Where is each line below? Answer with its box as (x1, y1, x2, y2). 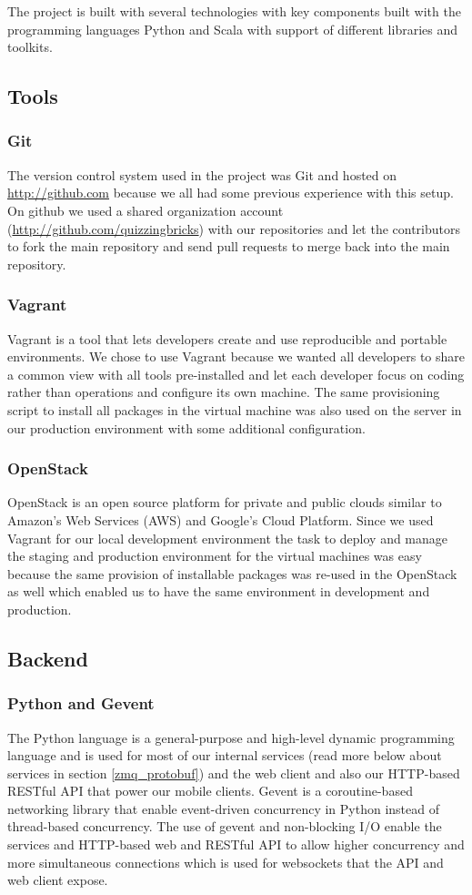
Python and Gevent (7, 692, 155, 715)
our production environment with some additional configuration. (7, 418, 366, 437)
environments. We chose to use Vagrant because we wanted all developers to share (7, 347, 465, 366)
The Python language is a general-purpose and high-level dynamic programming (7, 727, 455, 747)
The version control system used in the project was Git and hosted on (7, 165, 397, 184)
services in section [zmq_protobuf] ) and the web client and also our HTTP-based (7, 763, 460, 782)
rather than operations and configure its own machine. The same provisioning (7, 382, 440, 402)
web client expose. (7, 870, 108, 890)
